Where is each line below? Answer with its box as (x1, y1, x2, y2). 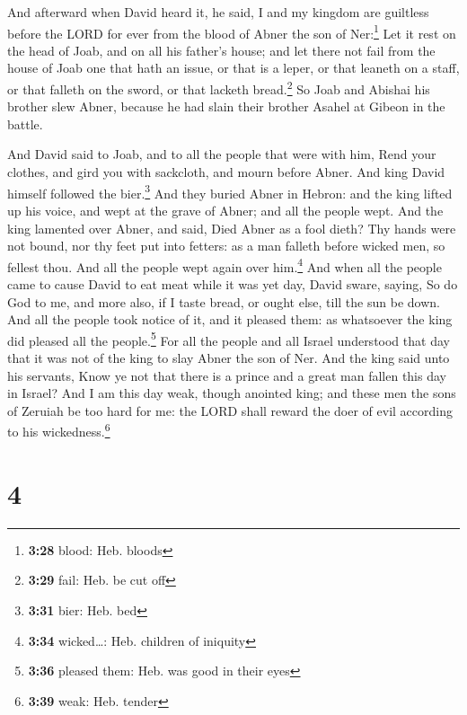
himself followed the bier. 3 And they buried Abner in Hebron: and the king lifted (7, 181, 453, 202)
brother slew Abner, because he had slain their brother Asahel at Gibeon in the (7, 97, 445, 116)
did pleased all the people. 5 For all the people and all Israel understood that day (7, 328, 450, 349)
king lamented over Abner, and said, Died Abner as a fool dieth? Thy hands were (7, 218, 456, 237)
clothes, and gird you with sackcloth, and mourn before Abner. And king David (7, 163, 445, 181)
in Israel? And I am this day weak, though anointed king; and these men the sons (7, 384, 456, 402)
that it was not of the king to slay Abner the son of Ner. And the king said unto (7, 348, 450, 366)
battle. (7, 114, 43, 133)
